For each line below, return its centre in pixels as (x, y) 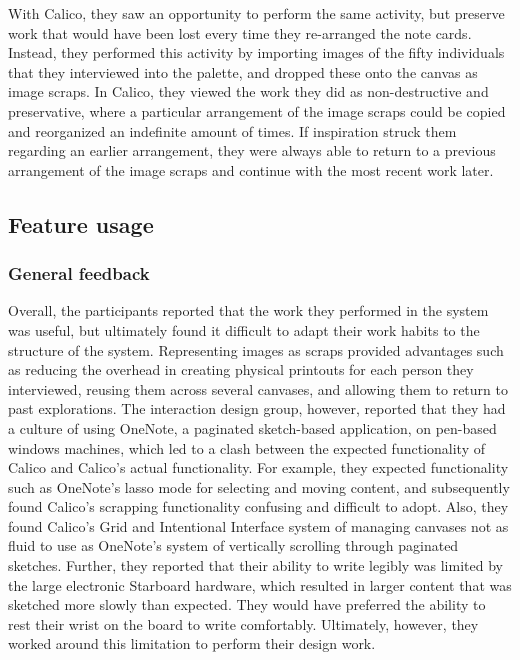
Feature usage (81, 223)
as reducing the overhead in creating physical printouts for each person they (241, 369)
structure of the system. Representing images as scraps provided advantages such (256, 349)
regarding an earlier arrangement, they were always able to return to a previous (252, 150)
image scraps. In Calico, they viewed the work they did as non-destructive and (248, 91)
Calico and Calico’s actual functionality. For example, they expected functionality (258, 467)
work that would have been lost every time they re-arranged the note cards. (240, 32)
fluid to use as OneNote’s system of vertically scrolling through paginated (233, 545)
